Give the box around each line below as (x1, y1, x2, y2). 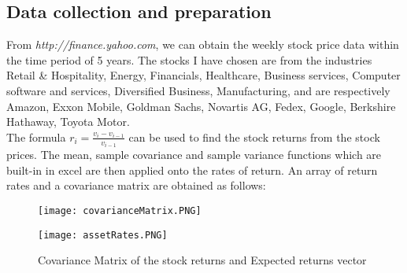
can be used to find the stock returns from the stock (128, 128, 380, 145)
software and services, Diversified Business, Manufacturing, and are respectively (6, 82, 390, 98)
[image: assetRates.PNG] (38, 229, 168, 241)
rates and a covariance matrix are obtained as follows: (6, 177, 266, 194)
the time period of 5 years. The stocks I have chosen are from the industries (6, 51, 372, 68)
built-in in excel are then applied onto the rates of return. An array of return (6, 161, 378, 178)
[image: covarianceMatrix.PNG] (38, 205, 202, 217)
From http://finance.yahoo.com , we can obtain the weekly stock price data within (6, 36, 399, 53)
